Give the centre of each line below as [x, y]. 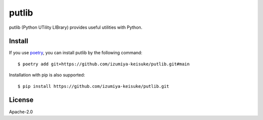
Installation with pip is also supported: [47, 75]
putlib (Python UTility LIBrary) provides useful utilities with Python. [76, 27]
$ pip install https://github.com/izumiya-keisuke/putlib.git [94, 86]
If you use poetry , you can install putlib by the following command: [76, 53]
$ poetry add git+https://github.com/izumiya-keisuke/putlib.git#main [104, 64]
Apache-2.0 [21, 112]
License [21, 100]
